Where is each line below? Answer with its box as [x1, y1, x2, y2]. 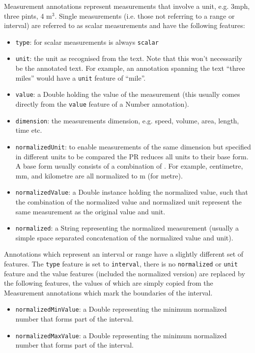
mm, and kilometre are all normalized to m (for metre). [15, 170, 183, 180]
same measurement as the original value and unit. [15, 206, 166, 216]
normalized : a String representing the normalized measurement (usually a [15, 223, 239, 233]
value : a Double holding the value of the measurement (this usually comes [15, 89, 240, 99]
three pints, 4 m [4, 10, 52, 21]
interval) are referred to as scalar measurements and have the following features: [4, 20, 245, 30]
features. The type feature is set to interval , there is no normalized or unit [4, 259, 238, 269]
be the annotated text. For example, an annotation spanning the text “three [15, 63, 245, 73]
